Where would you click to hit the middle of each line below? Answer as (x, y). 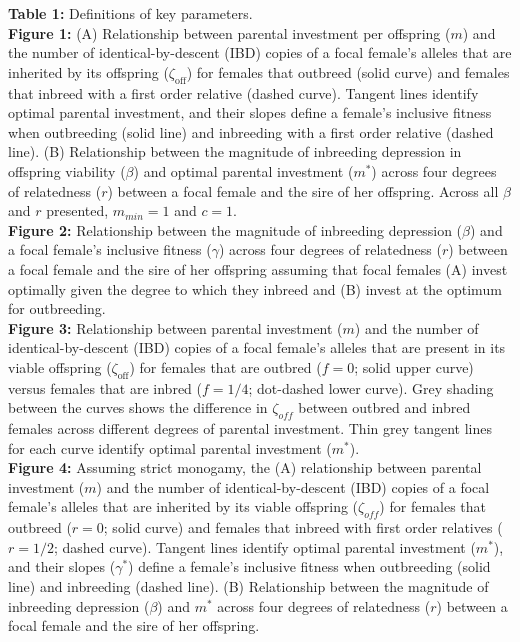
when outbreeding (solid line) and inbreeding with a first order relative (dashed (251, 131)
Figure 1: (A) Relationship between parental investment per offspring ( (229, 32)
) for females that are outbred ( (225, 366)
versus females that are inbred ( (105, 387)
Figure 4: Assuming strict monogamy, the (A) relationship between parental (245, 467)
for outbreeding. (57, 308)
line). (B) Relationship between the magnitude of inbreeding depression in (235, 151)
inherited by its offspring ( (88, 71)
